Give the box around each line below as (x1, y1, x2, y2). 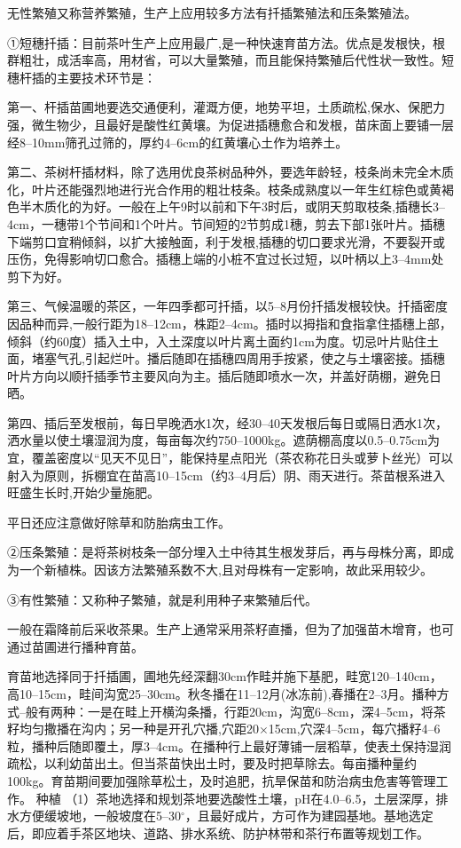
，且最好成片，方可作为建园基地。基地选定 (184, 806, 434, 825)
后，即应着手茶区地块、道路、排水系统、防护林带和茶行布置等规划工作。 (7, 823, 429, 842)
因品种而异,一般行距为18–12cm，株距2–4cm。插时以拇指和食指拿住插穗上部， (7, 313, 452, 332)
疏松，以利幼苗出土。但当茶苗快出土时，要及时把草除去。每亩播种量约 (7, 754, 417, 773)
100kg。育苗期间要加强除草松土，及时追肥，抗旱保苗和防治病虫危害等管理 (7, 771, 436, 789)
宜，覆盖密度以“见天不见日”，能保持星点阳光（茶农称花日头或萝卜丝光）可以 (7, 448, 454, 467)
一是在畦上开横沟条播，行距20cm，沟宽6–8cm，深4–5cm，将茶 (87, 701, 446, 720)
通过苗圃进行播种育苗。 (7, 637, 144, 655)
